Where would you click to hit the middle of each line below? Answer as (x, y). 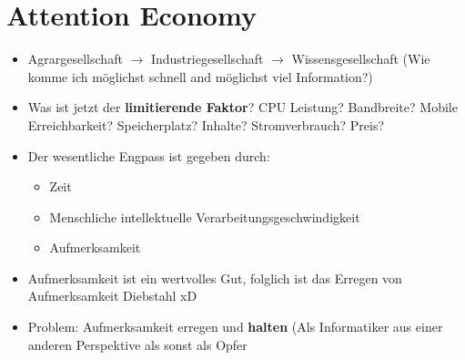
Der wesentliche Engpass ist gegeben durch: (149, 155)
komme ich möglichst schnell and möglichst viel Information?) (200, 76)
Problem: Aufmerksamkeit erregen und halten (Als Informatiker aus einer (235, 327)
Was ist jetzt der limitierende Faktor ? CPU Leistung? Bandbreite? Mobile (243, 107)
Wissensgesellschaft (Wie (361, 59)
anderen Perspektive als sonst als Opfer (137, 344)
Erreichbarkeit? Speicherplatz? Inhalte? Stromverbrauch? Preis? (206, 124)
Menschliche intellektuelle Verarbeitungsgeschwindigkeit (205, 216)
